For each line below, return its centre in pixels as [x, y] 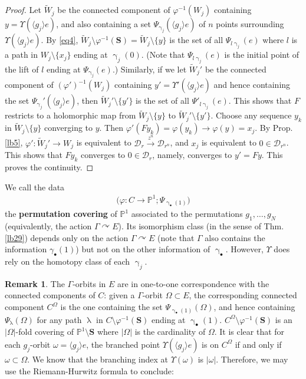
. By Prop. [274, 128]
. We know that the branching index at [98, 359]
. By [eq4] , [60, 40]
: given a [119, 295]
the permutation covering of [61, 214]
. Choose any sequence [251, 115]
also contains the [235, 237]
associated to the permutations [187, 214]
